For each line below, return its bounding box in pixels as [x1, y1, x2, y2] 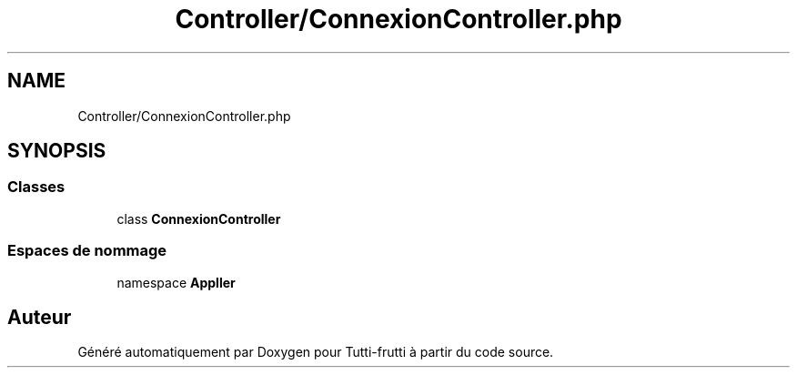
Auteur [7, 305, 72, 329]
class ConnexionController [116, 210, 281, 227]
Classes [7, 177, 66, 197]
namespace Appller [116, 274, 236, 290]
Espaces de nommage [7, 241, 167, 260]
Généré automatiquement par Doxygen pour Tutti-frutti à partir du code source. [77, 344, 554, 360]
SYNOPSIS [7, 139, 106, 163]
